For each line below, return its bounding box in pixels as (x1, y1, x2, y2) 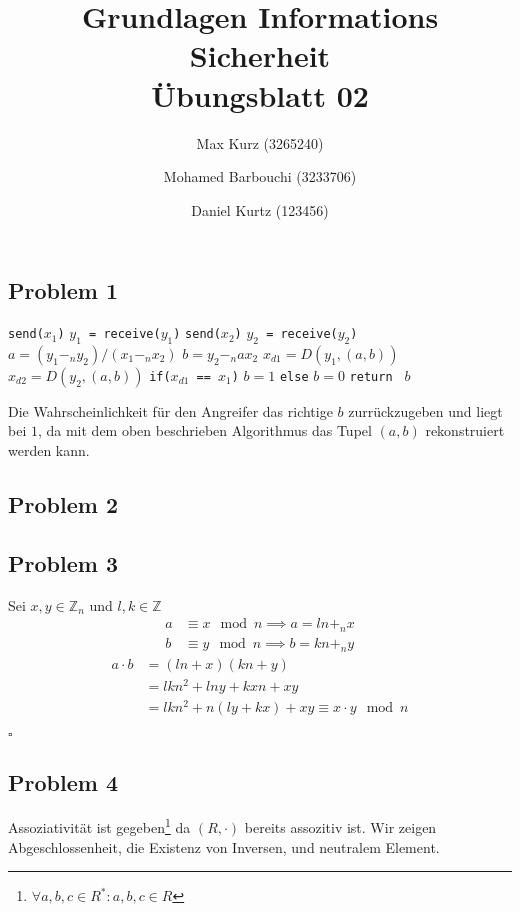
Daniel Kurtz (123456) (191, 199, 329, 220)
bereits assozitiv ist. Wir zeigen (244, 817, 437, 838)
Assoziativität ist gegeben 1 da (8, 814, 191, 838)
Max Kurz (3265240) (196, 132, 324, 153)
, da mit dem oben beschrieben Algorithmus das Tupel (37, 420, 372, 441)
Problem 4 (8, 766, 118, 797)
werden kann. (8, 440, 90, 461)
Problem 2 (8, 489, 118, 520)
